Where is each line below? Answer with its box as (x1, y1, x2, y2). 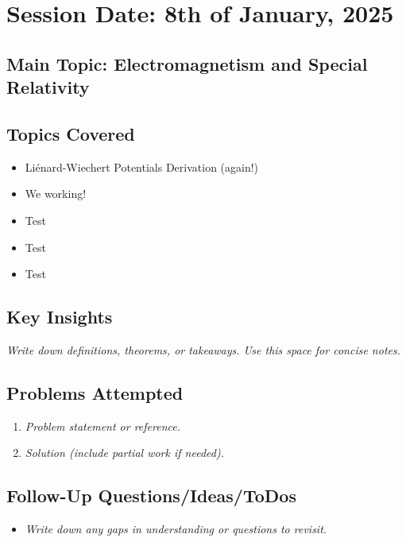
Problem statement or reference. (25, 417, 181, 434)
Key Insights (6, 304, 113, 329)
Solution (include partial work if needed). (25, 444, 224, 461)
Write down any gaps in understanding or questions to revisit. (25, 521, 327, 537)
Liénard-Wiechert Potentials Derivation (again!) (25, 158, 259, 175)
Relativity (6, 75, 90, 99)
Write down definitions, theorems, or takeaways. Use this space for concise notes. (6, 341, 400, 358)
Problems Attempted (6, 380, 184, 405)
